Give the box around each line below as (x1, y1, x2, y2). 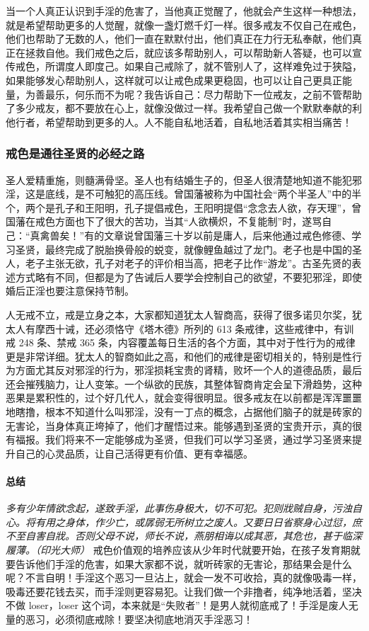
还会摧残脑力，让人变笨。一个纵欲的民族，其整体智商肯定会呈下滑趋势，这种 (6, 376, 362, 391)
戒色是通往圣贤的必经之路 (6, 144, 145, 162)
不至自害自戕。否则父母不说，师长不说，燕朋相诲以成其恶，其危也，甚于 (6, 528, 342, 543)
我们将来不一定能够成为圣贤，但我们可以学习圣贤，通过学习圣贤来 (45, 432, 352, 447)
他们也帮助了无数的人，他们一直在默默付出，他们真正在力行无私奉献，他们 (6, 31, 352, 46)
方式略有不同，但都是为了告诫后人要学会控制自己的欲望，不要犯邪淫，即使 (15, 269, 362, 284)
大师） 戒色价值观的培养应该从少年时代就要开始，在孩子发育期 (59, 542, 351, 557)
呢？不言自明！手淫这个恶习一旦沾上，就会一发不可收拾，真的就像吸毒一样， (6, 570, 362, 585)
